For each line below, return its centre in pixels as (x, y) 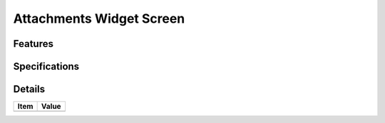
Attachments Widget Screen (99, 18)
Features (33, 44)
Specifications (46, 66)
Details (29, 89)
